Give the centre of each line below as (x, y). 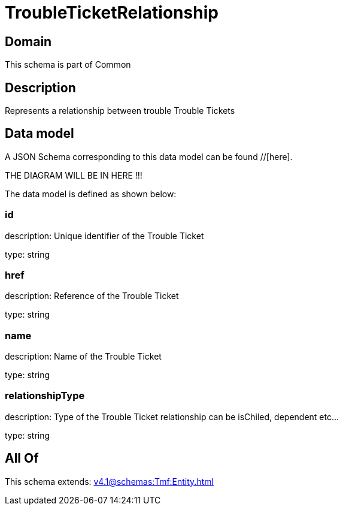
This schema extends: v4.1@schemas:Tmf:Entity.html (109, 481)
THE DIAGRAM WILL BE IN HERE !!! (74, 175)
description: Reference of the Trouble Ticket (92, 296)
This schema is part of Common (68, 65)
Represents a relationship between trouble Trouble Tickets (120, 111)
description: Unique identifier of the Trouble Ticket (104, 236)
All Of (22, 458)
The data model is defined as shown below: (91, 194)
